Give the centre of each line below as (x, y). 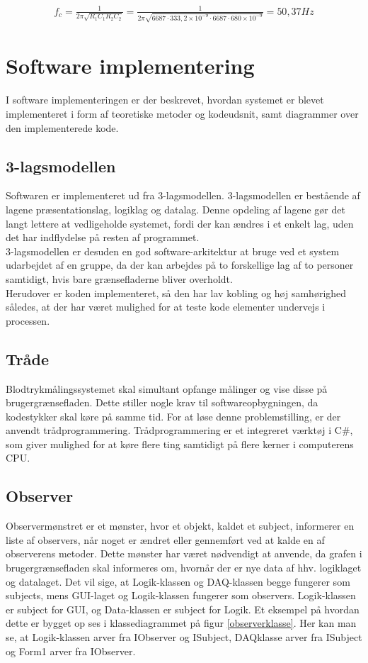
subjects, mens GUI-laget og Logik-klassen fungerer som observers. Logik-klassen (181, 595)
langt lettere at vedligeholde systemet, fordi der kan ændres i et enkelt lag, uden (180, 223)
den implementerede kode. (62, 127)
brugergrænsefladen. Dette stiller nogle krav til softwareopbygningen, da (162, 402)
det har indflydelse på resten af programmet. (103, 237)
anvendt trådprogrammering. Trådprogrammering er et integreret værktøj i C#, (179, 430)
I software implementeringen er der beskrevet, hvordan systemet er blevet (165, 100)
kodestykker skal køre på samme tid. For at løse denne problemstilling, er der (173, 416)
